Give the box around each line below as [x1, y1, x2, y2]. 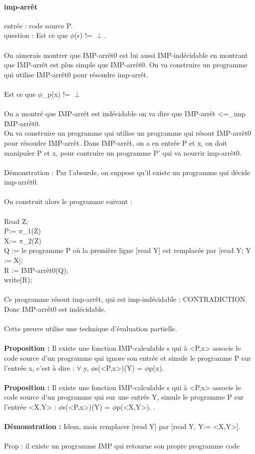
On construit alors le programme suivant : [4, 196, 133, 207]
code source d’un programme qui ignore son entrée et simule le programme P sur [4, 352, 251, 363]
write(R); [4, 274, 32, 285]
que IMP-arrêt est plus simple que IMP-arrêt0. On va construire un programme [4, 59, 248, 70]
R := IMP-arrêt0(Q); [4, 264, 68, 275]
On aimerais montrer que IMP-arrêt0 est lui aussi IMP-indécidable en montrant [4, 49, 248, 60]
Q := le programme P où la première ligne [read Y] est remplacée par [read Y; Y [4, 245, 251, 255]
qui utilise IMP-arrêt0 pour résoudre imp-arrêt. [4, 69, 149, 79]
